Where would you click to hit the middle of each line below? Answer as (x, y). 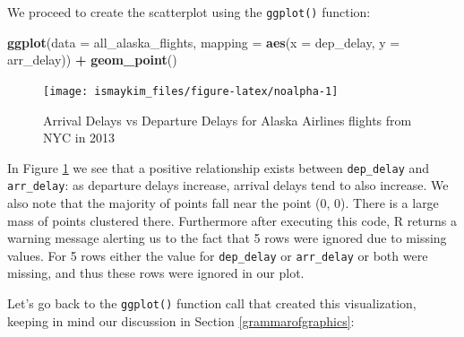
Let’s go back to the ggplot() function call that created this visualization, (212, 303)
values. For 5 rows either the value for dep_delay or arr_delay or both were (218, 255)
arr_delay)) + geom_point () (92, 60)
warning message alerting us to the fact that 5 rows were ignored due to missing (227, 238)
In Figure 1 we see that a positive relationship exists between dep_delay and (219, 167)
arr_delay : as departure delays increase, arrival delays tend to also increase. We (228, 185)
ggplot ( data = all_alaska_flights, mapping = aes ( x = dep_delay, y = (204, 42)
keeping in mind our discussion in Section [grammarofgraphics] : (181, 320)
